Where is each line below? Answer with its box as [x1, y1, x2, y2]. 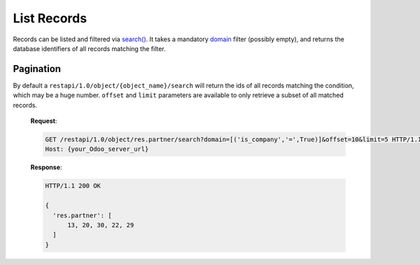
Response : [30, 163, 62, 171]
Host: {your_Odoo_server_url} [45, 145, 149, 153]
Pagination [13, 63, 62, 75]
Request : [30, 117, 57, 125]
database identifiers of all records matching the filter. [13, 44, 166, 52]
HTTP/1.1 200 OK [45, 182, 101, 190]
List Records [13, 10, 87, 26]
